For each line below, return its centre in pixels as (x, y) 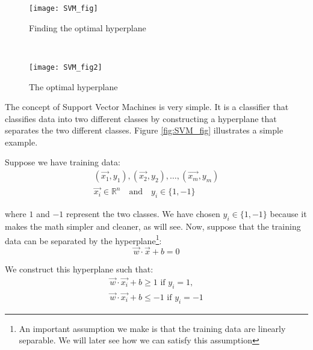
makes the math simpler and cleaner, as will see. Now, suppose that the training (153, 226)
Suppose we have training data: (63, 162)
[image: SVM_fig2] (66, 67)
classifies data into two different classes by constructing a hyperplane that (141, 118)
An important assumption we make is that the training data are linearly (152, 328)
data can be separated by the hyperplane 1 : (83, 239)
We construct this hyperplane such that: (79, 269)
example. (21, 142)
